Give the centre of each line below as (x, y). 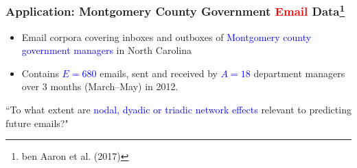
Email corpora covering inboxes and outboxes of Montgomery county (166, 37)
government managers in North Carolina (106, 50)
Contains (40, 73)
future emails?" (37, 123)
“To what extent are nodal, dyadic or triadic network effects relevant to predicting (178, 110)
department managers (299, 73)
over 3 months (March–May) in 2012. (100, 86)
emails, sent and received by (159, 73)
